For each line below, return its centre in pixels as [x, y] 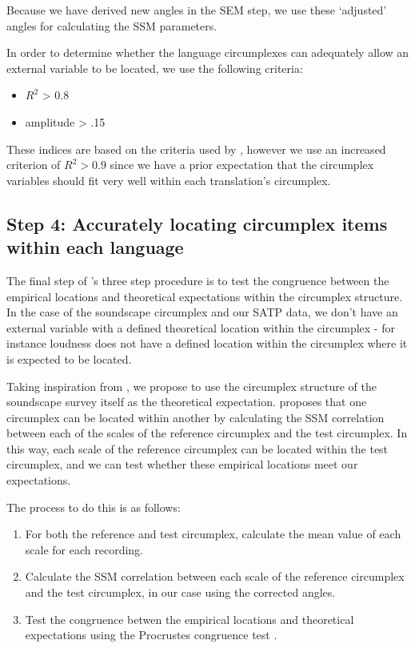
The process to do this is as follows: [94, 507]
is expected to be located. [69, 358]
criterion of [34, 165]
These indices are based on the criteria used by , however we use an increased [196, 149]
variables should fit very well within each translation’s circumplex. [169, 180]
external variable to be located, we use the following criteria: [155, 68]
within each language [95, 247]
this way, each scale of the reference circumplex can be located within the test [198, 448]
